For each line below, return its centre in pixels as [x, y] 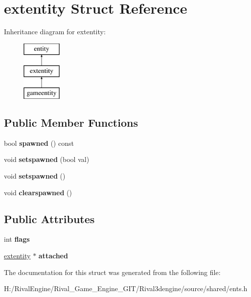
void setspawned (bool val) [47, 159]
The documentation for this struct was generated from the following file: [112, 272]
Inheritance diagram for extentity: [55, 32]
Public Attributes [49, 218]
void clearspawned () [38, 192]
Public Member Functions [71, 123]
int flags [17, 239]
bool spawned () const [39, 143]
